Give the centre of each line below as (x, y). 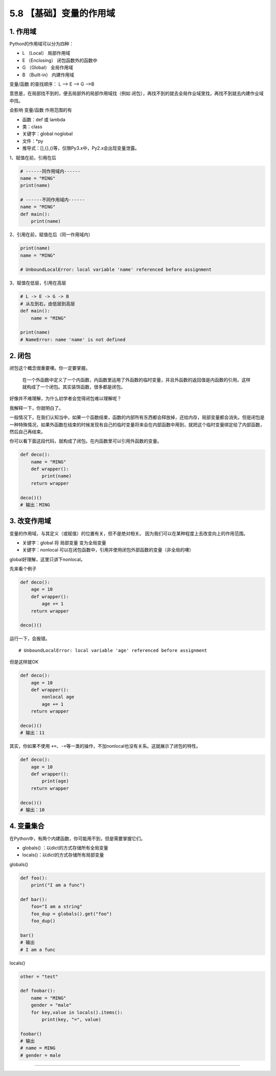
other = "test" (39, 976)
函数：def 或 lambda (44, 119)
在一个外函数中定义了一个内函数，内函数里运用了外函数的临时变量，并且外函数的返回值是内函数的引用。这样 (136, 379)
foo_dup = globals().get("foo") (72, 914)
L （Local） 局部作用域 (46, 53)
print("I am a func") (58, 885)
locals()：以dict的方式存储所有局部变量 (63, 855)
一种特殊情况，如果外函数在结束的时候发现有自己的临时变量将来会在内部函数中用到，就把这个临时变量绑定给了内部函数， (137, 425)
